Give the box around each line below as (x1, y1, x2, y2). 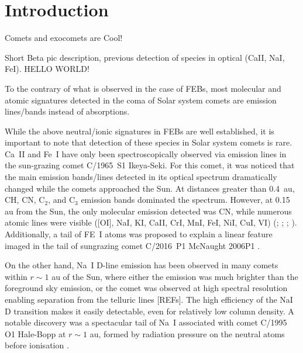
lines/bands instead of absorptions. (5, 105, 130, 117)
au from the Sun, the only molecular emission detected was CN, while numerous (5, 205, 292, 217)
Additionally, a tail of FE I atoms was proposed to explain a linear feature (5, 228, 273, 240)
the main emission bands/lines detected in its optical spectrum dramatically (5, 171, 277, 183)
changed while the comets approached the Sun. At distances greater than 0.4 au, (5, 182, 295, 194)
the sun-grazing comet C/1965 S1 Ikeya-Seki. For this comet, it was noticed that (5, 159, 295, 171)
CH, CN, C (5, 193, 45, 206)
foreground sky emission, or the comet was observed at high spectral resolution (5, 282, 288, 294)
